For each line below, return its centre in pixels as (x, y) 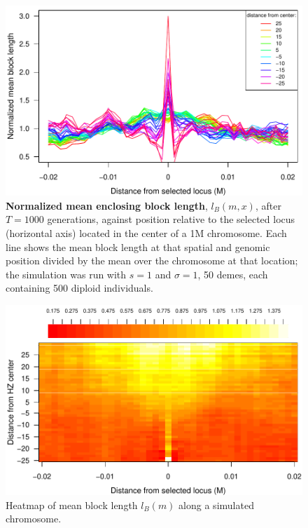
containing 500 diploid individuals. (79, 288)
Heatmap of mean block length (72, 505)
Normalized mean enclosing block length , (107, 205)
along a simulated (216, 505)
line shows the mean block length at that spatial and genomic (138, 246)
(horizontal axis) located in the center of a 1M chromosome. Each (146, 232)
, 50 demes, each (233, 274)
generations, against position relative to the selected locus (171, 219)
